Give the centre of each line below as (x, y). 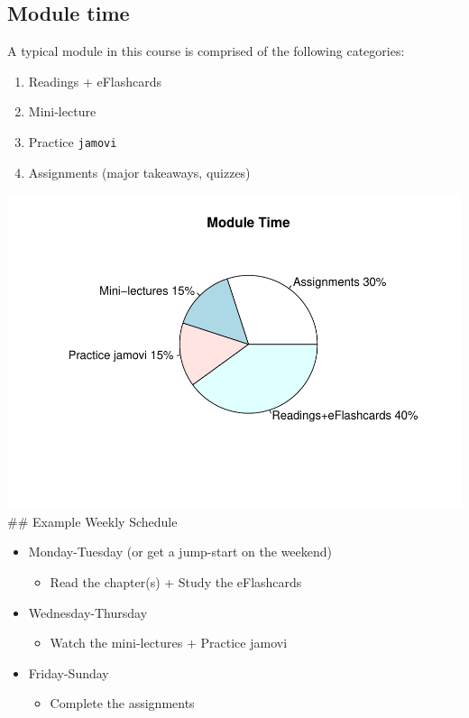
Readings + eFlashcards (95, 81)
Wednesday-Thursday (88, 612)
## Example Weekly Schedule (92, 521)
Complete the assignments (122, 703)
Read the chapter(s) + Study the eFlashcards (176, 581)
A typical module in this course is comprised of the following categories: (206, 51)
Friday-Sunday (69, 672)
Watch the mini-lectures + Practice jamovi (169, 643)
